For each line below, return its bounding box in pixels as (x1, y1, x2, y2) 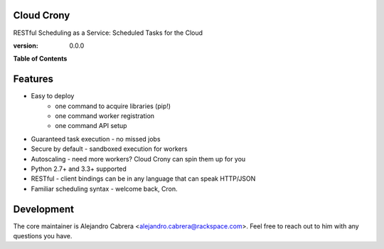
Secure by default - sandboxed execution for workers (31, 144, 188, 153)
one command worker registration (55, 111, 155, 120)
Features (13, 73, 53, 85)
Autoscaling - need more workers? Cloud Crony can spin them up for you (31, 154, 246, 163)
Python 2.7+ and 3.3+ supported (31, 164, 127, 173)
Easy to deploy (31, 92, 75, 100)
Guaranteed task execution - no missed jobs (31, 134, 161, 143)
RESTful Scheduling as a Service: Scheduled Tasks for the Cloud (13, 28, 203, 37)
